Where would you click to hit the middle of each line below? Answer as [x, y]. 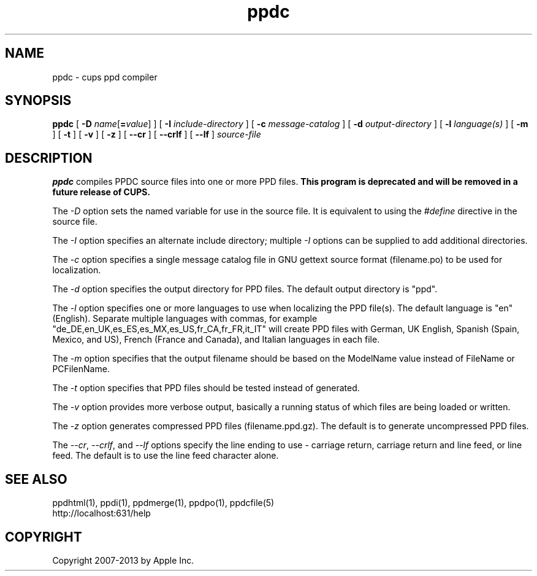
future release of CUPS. [101, 192]
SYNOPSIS [38, 101]
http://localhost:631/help [101, 513]
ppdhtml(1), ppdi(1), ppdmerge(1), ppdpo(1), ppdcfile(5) [163, 503]
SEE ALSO [36, 479]
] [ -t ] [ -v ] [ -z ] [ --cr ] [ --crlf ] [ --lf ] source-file [157, 134]
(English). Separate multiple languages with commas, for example [185, 319]
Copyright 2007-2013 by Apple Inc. [123, 560]
